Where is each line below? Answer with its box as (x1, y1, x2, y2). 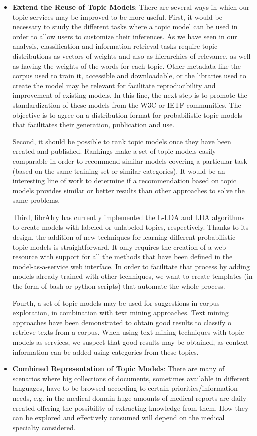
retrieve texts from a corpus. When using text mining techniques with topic (12, 327, 244, 337)
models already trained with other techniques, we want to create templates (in (12, 271, 253, 281)
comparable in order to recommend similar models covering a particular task (12, 155, 247, 166)
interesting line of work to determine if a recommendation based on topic (12, 175, 236, 186)
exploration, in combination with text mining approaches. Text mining (12, 307, 229, 318)
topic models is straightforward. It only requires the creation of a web (12, 241, 226, 252)
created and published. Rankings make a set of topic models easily (12, 146, 216, 156)
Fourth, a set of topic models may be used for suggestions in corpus (12, 297, 220, 308)
